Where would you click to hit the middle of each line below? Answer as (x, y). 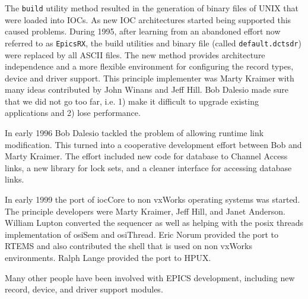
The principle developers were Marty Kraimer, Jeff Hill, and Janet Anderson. (145, 211)
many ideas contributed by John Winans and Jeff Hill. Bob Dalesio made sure (147, 89)
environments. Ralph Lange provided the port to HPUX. (108, 257)
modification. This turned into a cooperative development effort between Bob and (153, 144)
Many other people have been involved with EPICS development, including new (150, 277)
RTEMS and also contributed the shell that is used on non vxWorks (129, 246)
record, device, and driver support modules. (84, 289)
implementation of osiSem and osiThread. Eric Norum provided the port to (142, 234)
